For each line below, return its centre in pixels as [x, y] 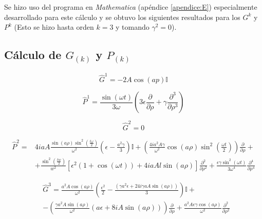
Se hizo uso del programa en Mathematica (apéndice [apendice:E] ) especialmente [131, 7]
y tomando [133, 27]
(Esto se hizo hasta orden [54, 27]
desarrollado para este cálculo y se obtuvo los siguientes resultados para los [122, 17]
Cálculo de [33, 55]
